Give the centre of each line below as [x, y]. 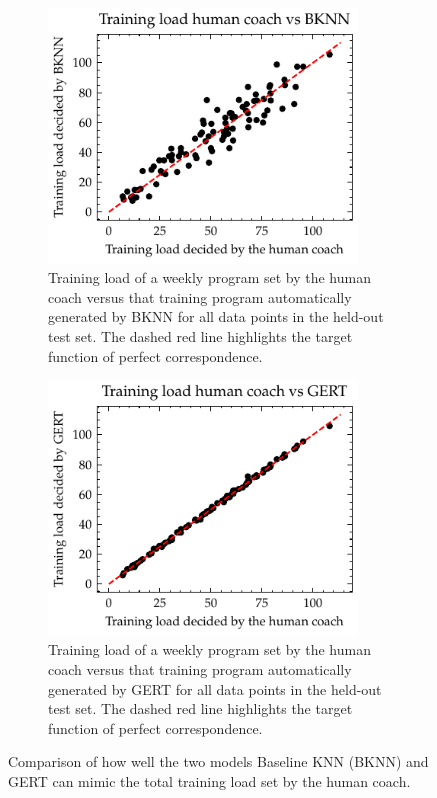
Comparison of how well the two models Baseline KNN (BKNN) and [218, 761]
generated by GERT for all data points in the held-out [215, 688]
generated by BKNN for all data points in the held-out [216, 316]
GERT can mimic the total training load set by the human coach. [209, 780]
